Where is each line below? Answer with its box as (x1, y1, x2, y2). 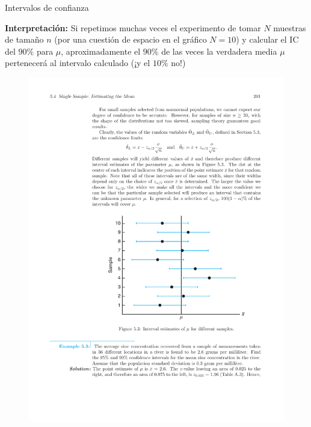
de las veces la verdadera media (161, 44, 277, 57)
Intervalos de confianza (5, 1, 89, 13)
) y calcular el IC (236, 33, 299, 46)
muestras (273, 21, 306, 34)
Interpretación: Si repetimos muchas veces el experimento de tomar (5, 21, 261, 34)
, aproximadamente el (61, 44, 141, 57)
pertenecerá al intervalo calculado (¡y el (5, 56, 150, 69)
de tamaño (5, 33, 44, 46)
